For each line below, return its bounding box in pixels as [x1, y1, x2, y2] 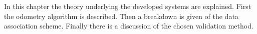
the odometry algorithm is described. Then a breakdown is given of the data [4, 10, 238, 21]
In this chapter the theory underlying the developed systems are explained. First [4, 1, 251, 11]
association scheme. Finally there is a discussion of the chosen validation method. [4, 20, 253, 31]
